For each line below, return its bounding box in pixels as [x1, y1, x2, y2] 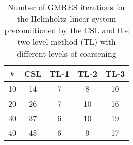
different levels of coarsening [17, 47, 116, 59]
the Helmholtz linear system [17, 13, 116, 24]
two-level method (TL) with [17, 36, 116, 47]
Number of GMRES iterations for [7, 1, 126, 13]
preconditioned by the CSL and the [4, 24, 129, 36]
